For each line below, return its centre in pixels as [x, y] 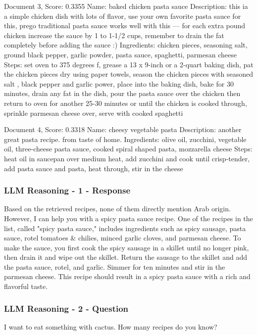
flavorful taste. [26, 286]
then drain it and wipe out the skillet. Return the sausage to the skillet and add [126, 257]
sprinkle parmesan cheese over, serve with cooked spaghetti [94, 113]
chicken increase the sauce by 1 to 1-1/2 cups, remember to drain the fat [114, 35]
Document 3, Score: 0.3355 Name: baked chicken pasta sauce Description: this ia [126, 6]
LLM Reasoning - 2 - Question [66, 308]
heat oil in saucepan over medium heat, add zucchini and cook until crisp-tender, [127, 158]
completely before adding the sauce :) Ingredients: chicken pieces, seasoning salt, [126, 45]
